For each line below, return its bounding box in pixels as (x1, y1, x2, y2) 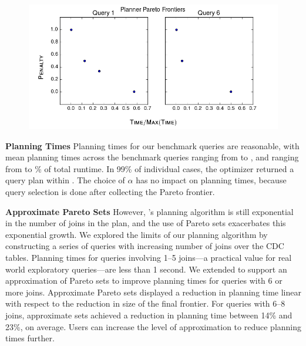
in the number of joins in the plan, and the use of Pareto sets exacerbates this (5, 217, 286, 229)
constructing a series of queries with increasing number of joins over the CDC (5, 240, 284, 252)
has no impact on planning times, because (136, 174, 287, 186)
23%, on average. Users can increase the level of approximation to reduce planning (5, 320, 302, 332)
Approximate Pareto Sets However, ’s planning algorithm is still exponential (5, 205, 294, 217)
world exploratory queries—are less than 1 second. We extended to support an (5, 263, 287, 275)
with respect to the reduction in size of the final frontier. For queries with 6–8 (5, 297, 285, 310)
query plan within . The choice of (5, 174, 125, 186)
